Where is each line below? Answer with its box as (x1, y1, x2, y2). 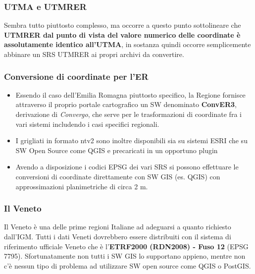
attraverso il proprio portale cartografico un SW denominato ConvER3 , (15, 99, 237, 110)
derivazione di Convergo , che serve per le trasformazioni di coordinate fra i (15, 109, 242, 119)
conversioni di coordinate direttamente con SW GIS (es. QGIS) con (15, 171, 220, 181)
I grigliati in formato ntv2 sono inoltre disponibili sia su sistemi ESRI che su (15, 135, 248, 146)
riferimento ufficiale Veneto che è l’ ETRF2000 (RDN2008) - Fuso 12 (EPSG (4, 241, 249, 251)
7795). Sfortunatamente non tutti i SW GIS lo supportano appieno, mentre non (4, 251, 246, 261)
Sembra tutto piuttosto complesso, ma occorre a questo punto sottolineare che (4, 20, 241, 30)
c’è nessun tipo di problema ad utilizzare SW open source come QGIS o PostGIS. (4, 260, 251, 271)
